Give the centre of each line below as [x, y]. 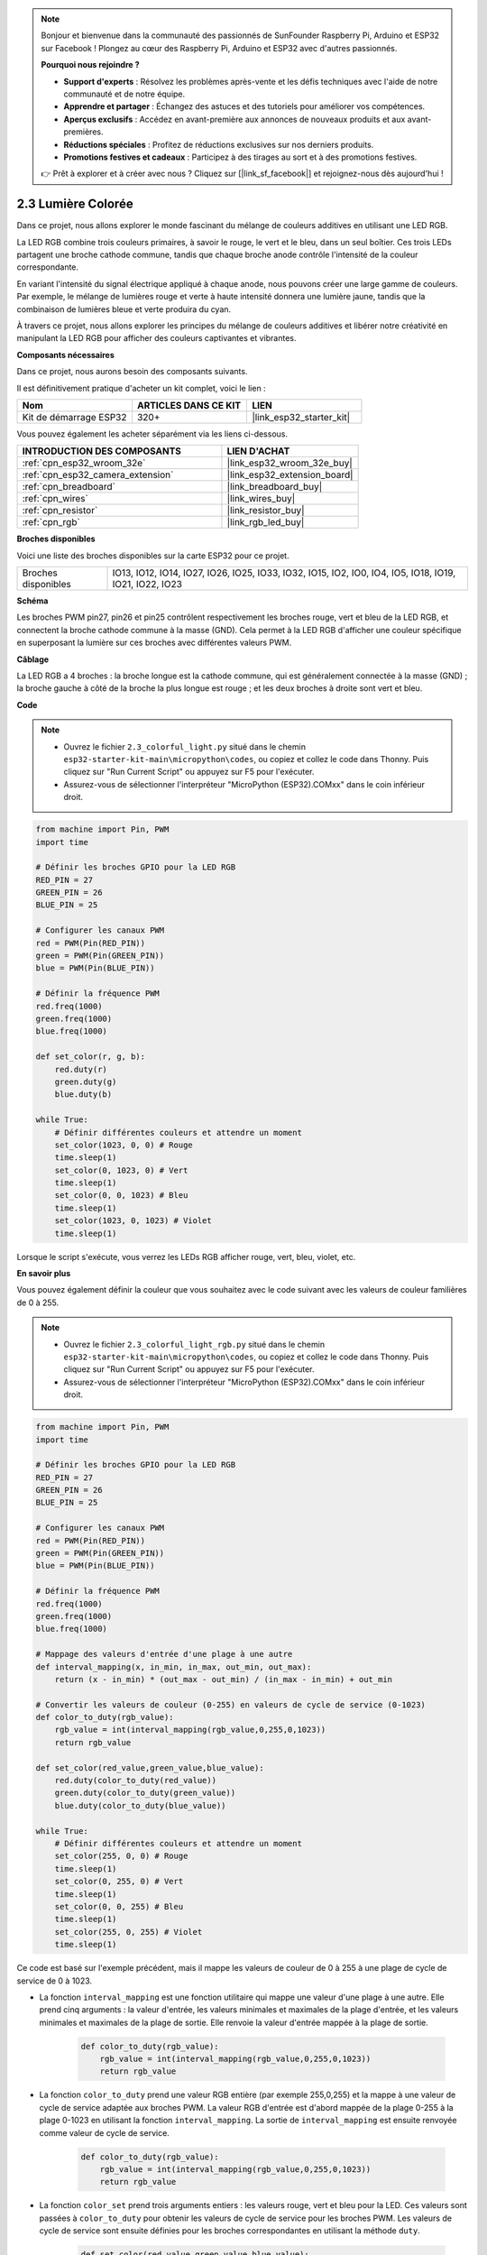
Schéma [32, 601]
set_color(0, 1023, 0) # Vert [121, 1170]
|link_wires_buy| [261, 499]
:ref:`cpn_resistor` [60, 511]
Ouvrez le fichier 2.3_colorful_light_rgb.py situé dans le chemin [194, 1344]
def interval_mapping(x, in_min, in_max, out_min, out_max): [174, 1667]
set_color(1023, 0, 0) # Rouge [124, 1145]
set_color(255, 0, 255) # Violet [129, 1932]
